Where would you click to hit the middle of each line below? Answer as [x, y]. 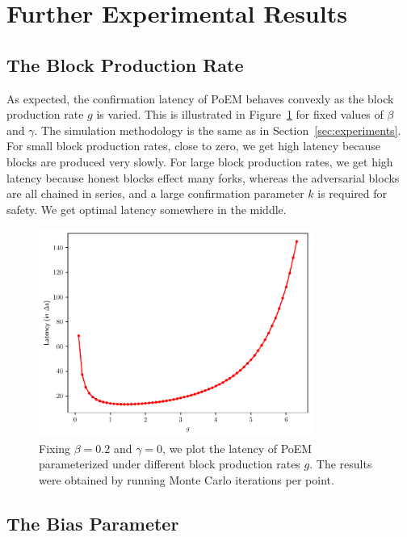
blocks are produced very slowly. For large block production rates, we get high [200, 161]
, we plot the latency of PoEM [237, 448]
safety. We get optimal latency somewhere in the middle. [147, 209]
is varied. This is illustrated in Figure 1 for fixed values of [240, 114]
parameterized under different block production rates [170, 464]
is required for [352, 193]
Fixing [55, 448]
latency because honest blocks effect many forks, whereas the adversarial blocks [203, 177]
